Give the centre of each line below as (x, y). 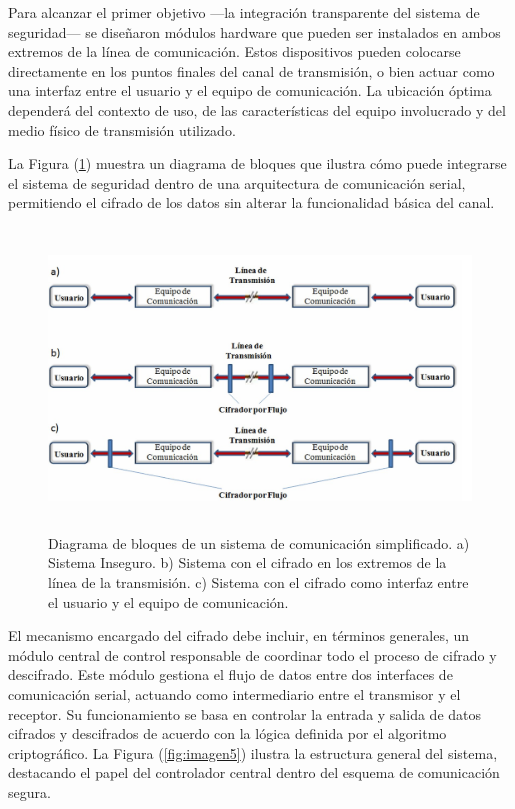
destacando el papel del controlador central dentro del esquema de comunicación (254, 772)
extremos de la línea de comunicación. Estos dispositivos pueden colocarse (234, 51)
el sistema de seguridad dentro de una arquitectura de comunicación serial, (237, 182)
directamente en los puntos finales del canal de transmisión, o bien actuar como (251, 70)
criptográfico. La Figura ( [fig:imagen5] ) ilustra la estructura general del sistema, (253, 752)
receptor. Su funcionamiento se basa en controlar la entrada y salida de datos (245, 713)
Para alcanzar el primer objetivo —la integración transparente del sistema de (244, 12)
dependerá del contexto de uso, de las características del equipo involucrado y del (257, 109)
